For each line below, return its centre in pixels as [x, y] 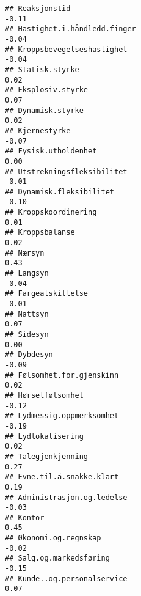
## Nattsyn [27, 314]
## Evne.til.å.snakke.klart [62, 477]
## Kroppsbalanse [40, 233]
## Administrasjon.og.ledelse [66, 497]
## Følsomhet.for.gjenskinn [62, 375]
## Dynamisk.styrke [44, 110]
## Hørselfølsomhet [44, 395]
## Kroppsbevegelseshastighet [66, 49]
